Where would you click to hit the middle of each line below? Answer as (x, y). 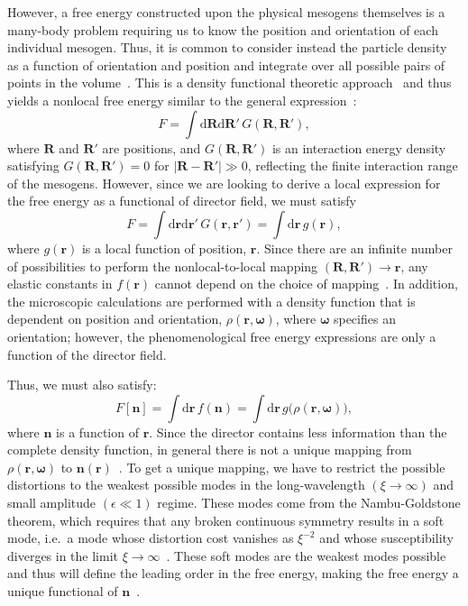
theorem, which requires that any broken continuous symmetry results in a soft (226, 520)
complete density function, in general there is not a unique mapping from (210, 450)
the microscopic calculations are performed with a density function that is (211, 301)
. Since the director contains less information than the (298, 432)
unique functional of (63, 591)
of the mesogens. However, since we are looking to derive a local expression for (224, 183)
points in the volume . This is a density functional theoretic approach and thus (229, 83)
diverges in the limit (63, 555)
